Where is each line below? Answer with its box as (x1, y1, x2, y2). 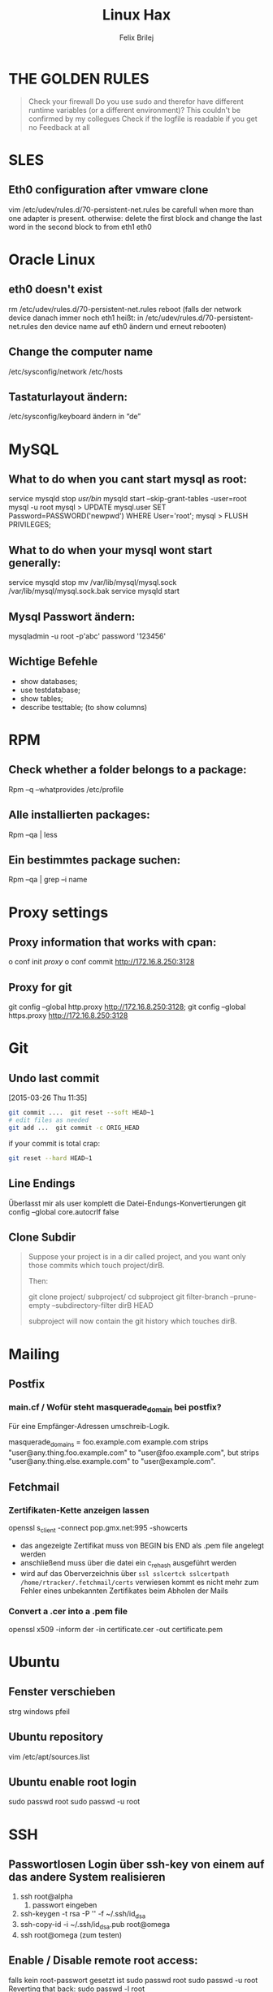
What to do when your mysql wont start (8, 543, 213, 557)
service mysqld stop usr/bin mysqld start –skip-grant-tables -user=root (8, 494, 247, 504)
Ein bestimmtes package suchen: (8, 853, 181, 867)
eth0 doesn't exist (8, 283, 103, 297)
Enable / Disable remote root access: (8, 1954, 198, 1968)
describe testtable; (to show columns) (19, 702, 148, 712)
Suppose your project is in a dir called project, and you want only (28, 1252, 246, 1262)
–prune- (230, 1292, 258, 1301)
